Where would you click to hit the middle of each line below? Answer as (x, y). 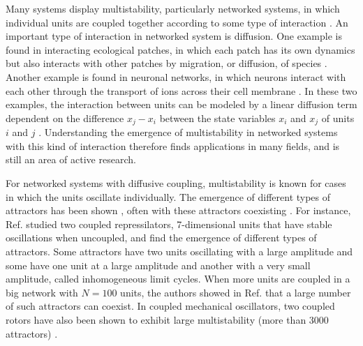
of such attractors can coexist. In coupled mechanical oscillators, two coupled (170, 306)
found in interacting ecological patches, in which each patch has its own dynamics (180, 49)
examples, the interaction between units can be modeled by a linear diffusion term (181, 104)
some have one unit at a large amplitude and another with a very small (158, 265)
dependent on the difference (65, 118)
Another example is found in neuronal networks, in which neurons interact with (176, 76)
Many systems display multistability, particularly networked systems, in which (173, 8)
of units (338, 118)
